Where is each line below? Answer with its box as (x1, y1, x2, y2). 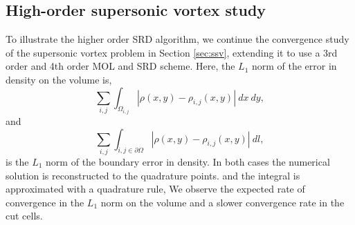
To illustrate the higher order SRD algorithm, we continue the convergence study (6, 32, 349, 46)
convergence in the (6, 195, 84, 209)
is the (6, 154, 29, 168)
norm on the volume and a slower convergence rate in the (100, 195, 345, 209)
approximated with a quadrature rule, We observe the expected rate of (6, 182, 305, 196)
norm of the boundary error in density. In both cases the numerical (46, 154, 330, 168)
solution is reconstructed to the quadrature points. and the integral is (6, 168, 300, 182)
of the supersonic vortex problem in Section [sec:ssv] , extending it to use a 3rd (6, 45, 338, 59)
